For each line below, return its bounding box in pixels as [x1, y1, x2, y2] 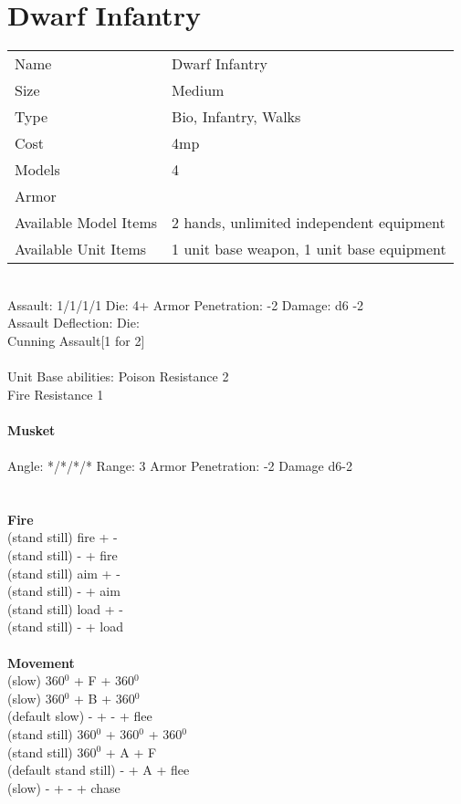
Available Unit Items [15, 238, 147, 260]
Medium [172, 79, 225, 101]
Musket [7, 420, 56, 439]
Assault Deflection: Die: [7, 313, 140, 332]
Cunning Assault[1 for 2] [7, 330, 145, 350]
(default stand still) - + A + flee [7, 760, 190, 779]
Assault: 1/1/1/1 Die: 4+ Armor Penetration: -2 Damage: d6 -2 [7, 295, 364, 314]
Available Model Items [15, 212, 158, 234]
